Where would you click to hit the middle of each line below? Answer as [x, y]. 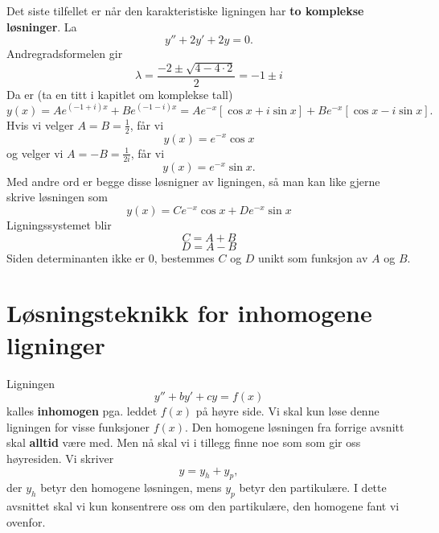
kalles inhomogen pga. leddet [82, 411]
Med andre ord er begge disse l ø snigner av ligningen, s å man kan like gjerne [193, 181]
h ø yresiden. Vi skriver [60, 458]
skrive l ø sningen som [57, 197]
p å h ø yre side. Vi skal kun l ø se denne [287, 411]
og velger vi [35, 153]
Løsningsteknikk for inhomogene [189, 313]
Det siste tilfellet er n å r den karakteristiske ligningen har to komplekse [185, 10]
